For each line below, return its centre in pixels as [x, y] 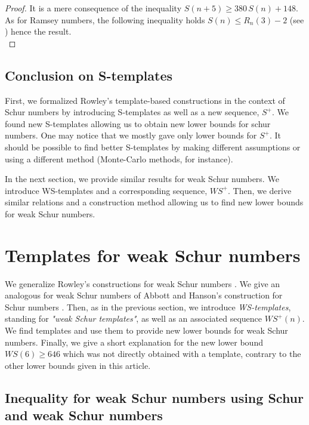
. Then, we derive [259, 190]
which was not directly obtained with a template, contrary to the [182, 354]
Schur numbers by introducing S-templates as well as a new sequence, [132, 112]
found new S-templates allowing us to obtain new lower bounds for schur [138, 123]
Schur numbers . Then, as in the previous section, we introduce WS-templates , [148, 307]
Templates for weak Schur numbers [153, 255]
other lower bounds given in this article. [78, 365]
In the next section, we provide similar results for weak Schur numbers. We [142, 179]
